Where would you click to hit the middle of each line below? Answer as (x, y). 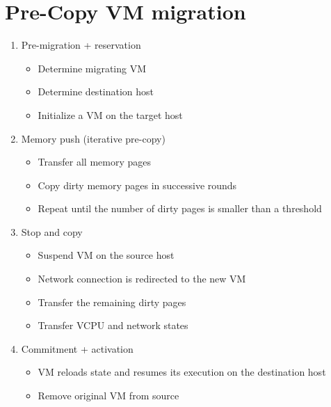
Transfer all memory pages (95, 162)
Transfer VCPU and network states (113, 325)
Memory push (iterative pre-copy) (93, 138)
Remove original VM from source (108, 396)
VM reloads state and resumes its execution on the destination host (182, 372)
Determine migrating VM (92, 68)
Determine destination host (96, 91)
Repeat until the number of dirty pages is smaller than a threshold (180, 208)
